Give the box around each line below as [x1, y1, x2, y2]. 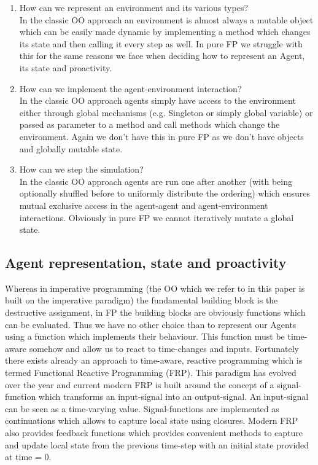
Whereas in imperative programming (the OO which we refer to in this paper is [5, 281, 305, 294]
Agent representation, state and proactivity [5, 253, 287, 272]
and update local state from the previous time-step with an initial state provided [5, 438, 309, 451]
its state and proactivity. [19, 61, 112, 74]
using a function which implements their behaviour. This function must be [5, 330, 285, 343]
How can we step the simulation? [19, 163, 144, 176]
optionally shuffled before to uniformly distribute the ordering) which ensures [19, 187, 310, 200]
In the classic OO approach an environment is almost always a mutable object [19, 13, 314, 26]
